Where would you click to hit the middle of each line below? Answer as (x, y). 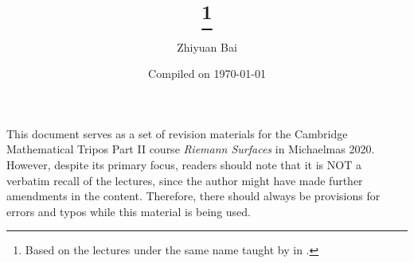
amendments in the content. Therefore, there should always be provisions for (193, 196)
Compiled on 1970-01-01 (207, 73)
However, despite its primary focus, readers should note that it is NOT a (184, 164)
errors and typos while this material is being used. (129, 211)
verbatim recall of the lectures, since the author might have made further (185, 180)
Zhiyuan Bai (207, 46)
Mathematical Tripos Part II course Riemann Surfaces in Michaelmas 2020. (191, 149)
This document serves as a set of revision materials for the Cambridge (177, 133)
